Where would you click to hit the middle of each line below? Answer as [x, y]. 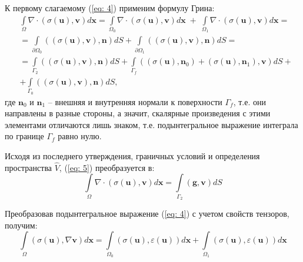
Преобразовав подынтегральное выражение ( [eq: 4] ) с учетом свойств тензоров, [147, 214]
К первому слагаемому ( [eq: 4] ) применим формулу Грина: [110, 8]
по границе [24, 136]
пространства [29, 167]
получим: [21, 225]
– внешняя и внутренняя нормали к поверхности [135, 101]
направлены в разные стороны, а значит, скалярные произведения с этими [138, 113]
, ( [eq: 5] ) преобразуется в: [107, 167]
